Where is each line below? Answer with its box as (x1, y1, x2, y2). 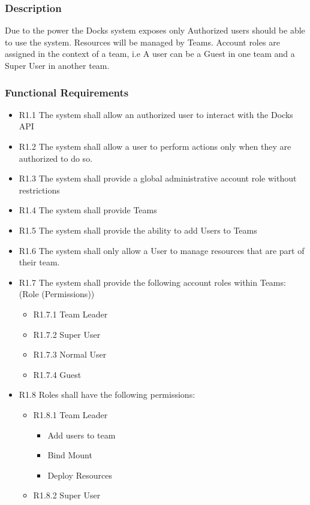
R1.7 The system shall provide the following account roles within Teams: (19, 276, 286, 288)
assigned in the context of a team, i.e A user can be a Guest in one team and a (5, 47, 295, 60)
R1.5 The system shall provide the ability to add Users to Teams (19, 223, 257, 236)
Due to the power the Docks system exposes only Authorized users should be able (5, 24, 305, 37)
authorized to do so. (19, 152, 93, 164)
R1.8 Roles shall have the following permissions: (19, 388, 195, 401)
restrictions (19, 183, 60, 196)
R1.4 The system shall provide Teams (19, 204, 157, 216)
